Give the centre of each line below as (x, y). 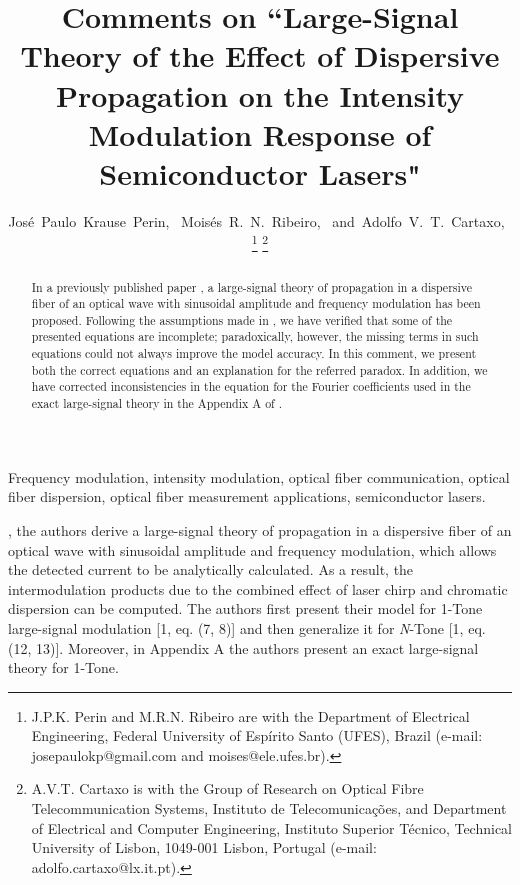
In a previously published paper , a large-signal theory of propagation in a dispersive (252, 286)
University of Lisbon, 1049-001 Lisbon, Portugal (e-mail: (204, 847)
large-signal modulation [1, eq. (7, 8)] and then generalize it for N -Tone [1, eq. (247, 627)
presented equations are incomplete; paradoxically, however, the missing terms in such (255, 336)
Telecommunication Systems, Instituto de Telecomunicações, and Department (269, 808)
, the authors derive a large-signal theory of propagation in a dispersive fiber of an (260, 529)
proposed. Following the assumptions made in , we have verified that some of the (242, 319)
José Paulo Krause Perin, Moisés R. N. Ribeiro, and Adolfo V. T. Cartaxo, (256, 220)
